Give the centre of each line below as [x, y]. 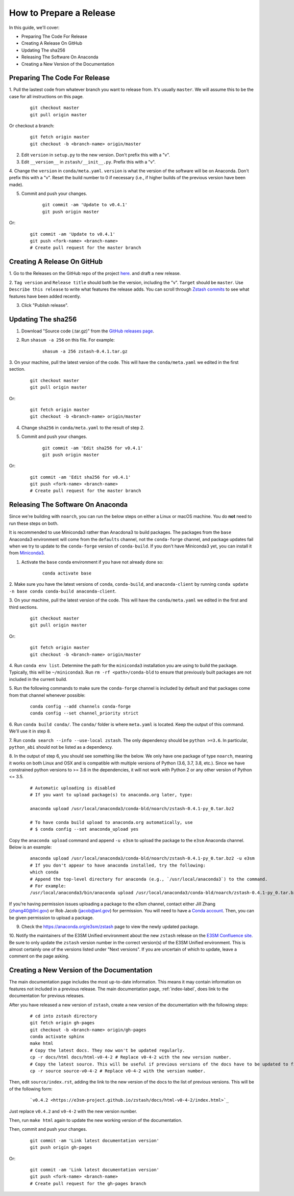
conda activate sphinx [57, 1037]
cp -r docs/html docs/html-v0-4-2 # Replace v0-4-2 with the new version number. [131, 1057]
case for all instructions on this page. [47, 96]
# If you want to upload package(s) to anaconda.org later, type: [111, 795]
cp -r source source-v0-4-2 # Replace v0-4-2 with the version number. [118, 1071]
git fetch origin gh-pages [62, 1023]
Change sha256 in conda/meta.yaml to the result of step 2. [83, 428]
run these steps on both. [34, 523]
